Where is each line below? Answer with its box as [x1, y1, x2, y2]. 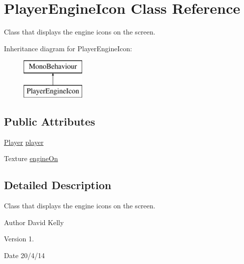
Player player [4, 136, 44, 147]
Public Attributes [4, 113, 95, 129]
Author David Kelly [4, 217, 64, 227]
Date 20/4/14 [4, 250, 45, 260]
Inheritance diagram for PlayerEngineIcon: [4, 43, 132, 53]
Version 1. [4, 233, 34, 244]
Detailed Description [4, 177, 112, 193]
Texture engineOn [4, 153, 58, 164]
